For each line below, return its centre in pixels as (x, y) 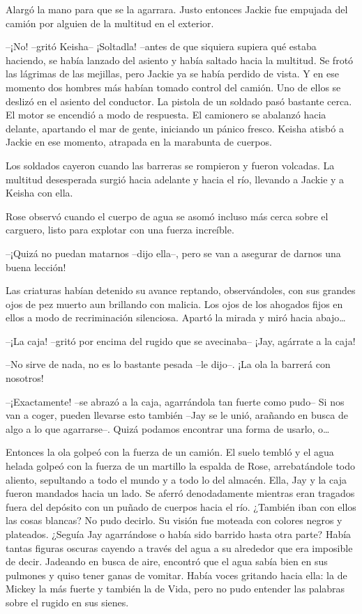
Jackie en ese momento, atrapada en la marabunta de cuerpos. (139, 142)
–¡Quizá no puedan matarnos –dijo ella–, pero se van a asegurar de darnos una (173, 253)
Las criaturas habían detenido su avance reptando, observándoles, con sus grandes (181, 290)
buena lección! (36, 267)
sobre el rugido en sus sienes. (67, 602)
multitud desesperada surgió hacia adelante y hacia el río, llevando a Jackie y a (175, 179)
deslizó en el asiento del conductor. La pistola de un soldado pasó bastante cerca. (179, 101)
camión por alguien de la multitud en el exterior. (110, 23)
